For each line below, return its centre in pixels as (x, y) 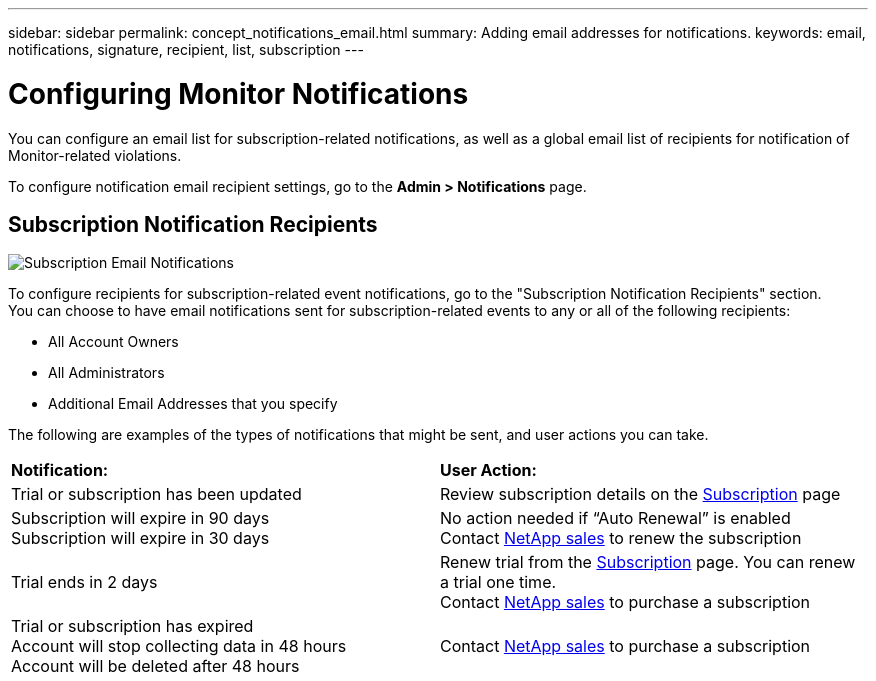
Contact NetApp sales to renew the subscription (621, 538)
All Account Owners (113, 342)
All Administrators (106, 373)
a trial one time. (498, 582)
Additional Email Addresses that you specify (193, 404)
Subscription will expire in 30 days (140, 538)
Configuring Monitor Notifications (238, 93)
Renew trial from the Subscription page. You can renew (648, 562)
